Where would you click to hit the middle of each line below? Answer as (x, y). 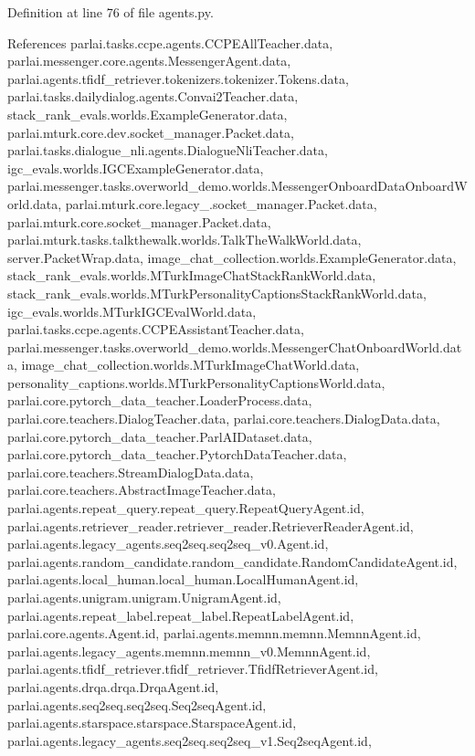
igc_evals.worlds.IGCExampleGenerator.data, (136, 168)
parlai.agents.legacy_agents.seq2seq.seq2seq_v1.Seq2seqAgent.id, (190, 740)
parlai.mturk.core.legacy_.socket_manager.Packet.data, (221, 203)
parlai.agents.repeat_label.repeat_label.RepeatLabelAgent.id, (181, 615)
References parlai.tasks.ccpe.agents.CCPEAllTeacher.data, (170, 42)
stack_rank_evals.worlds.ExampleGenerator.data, (148, 114)
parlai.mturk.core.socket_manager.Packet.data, (139, 221)
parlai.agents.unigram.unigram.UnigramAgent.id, (144, 597)
